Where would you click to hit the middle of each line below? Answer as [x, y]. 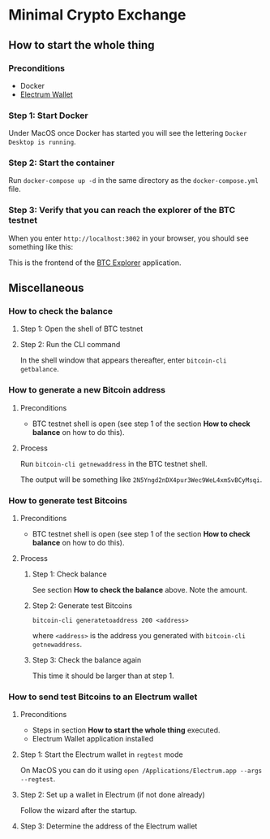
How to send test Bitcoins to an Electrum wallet [103, 697]
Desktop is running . [42, 142]
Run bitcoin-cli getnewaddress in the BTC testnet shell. [114, 463]
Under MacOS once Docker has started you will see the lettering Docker [128, 133]
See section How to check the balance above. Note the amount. [140, 590]
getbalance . [39, 369]
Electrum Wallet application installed [93, 739]
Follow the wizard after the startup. [79, 811]
